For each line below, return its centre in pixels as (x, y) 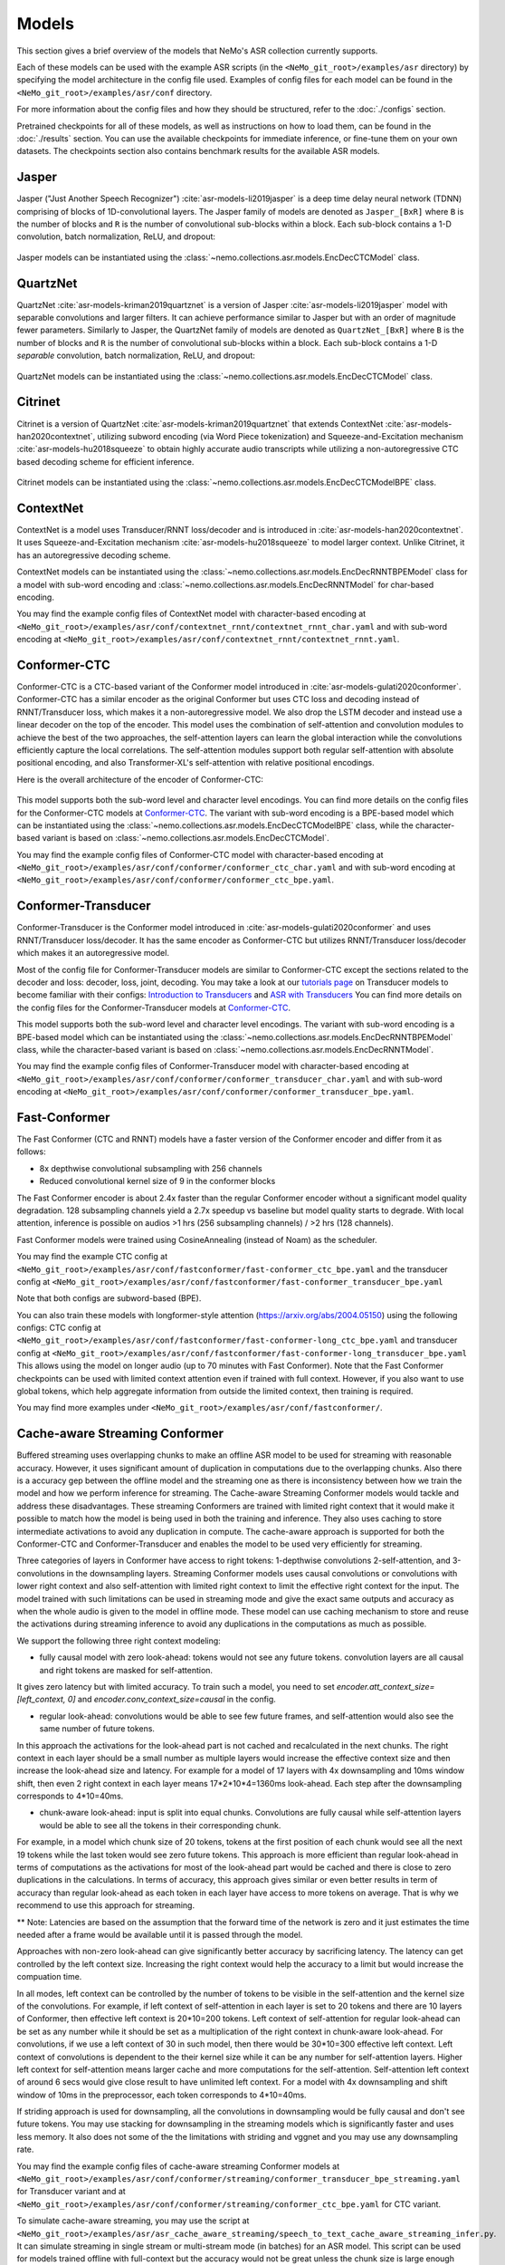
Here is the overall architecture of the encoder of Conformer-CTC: (140, 779)
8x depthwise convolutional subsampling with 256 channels (151, 1168)
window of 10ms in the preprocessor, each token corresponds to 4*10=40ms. (162, 2095)
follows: (31, 1152)
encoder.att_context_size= (386, 1686)
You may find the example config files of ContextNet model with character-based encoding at (191, 614)
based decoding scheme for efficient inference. (105, 461)
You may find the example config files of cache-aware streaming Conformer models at (178, 2166)
